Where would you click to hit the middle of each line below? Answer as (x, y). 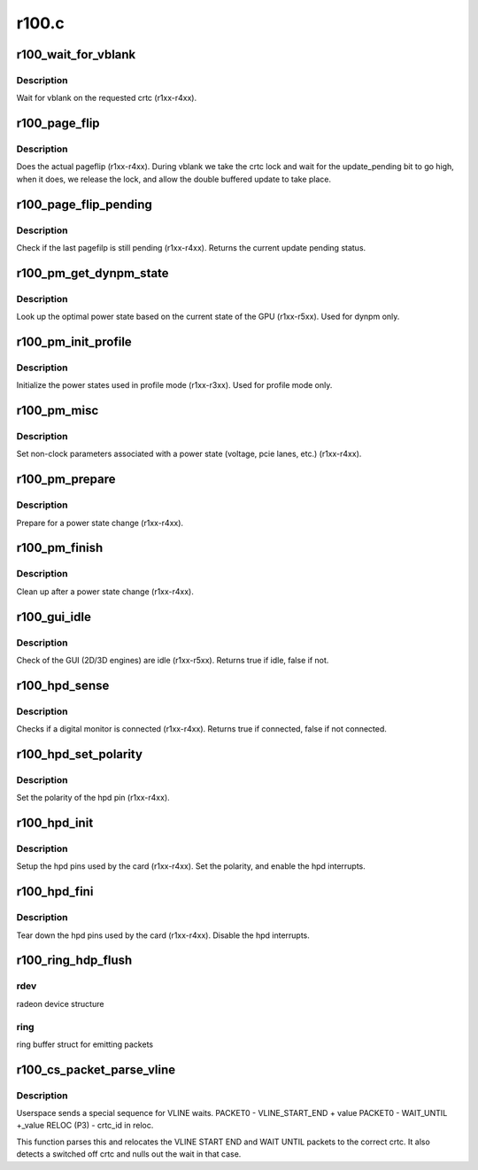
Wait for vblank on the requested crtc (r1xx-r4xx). (107, 98)
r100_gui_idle (54, 617)
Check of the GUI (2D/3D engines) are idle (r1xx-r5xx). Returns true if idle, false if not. (173, 660)
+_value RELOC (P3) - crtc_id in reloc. (85, 1126)
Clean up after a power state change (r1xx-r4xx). (105, 591)
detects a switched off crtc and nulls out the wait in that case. (129, 1154)
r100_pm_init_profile (74, 341)
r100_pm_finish (60, 548)
